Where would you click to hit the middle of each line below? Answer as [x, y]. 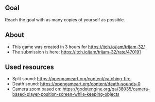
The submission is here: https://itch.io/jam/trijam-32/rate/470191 [77, 52]
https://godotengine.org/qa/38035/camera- [106, 89]
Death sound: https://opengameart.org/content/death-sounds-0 [76, 84]
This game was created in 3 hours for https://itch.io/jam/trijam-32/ [78, 47]
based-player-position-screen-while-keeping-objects [66, 94]
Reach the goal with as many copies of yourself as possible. [65, 19]
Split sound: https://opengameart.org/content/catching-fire [71, 79]
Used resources [30, 67]
